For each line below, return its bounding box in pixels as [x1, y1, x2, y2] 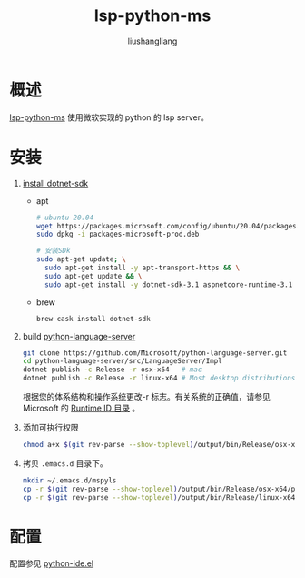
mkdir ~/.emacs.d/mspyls [22, 475, 117, 485]
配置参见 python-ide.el [9, 558, 93, 569]
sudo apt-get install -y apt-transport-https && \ [44, 263, 241, 272]
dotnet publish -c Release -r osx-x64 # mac [22, 365, 202, 374]
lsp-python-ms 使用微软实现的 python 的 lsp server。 [9, 111, 209, 123]
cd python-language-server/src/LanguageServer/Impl [22, 357, 222, 366]
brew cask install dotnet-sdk [35, 314, 152, 323]
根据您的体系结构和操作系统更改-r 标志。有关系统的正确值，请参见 [22, 391, 271, 401]
